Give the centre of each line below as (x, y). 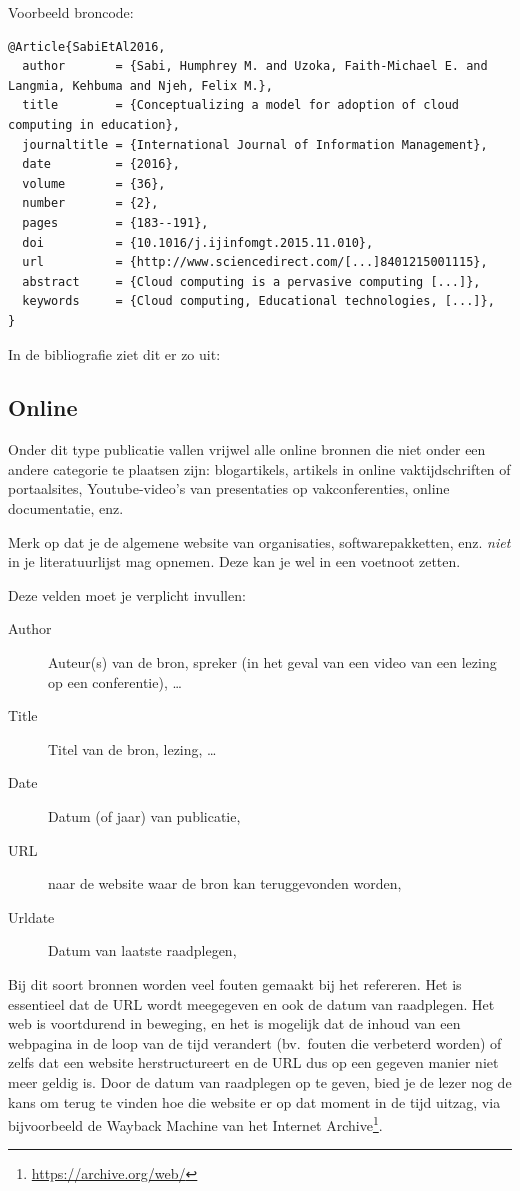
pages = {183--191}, (115, 222)
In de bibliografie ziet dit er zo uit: (114, 353)
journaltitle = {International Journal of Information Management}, (255, 144)
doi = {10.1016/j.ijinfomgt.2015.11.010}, (198, 242)
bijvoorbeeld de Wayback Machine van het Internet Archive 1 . (195, 1123)
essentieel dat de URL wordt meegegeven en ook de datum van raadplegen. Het (251, 1003)
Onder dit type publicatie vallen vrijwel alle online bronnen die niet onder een (247, 449)
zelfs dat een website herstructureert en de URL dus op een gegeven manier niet (253, 1062)
